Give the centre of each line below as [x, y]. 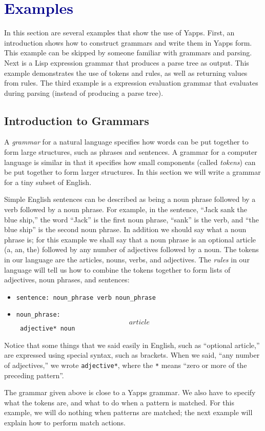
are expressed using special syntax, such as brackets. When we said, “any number [132, 355]
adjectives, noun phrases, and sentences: [67, 280]
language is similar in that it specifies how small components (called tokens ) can [130, 162]
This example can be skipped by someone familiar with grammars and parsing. [128, 53]
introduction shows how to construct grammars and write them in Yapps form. [128, 42]
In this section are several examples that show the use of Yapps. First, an [119, 33]
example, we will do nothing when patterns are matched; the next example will [128, 412]
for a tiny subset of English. [48, 182]
